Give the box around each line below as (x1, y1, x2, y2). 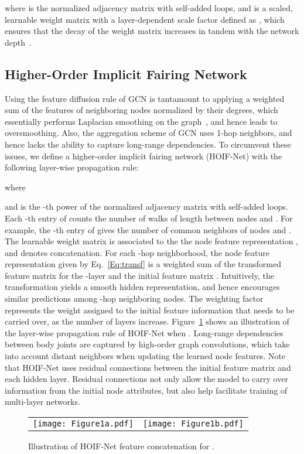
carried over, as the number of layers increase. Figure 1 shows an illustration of (5, 315, 289, 327)
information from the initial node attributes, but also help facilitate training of (5, 384, 288, 396)
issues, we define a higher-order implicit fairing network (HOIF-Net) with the (5, 149, 282, 162)
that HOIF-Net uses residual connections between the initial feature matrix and (5, 361, 291, 373)
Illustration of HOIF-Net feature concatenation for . (28, 440, 214, 452)
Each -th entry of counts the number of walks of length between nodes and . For (5, 211, 293, 224)
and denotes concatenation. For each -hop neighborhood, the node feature (5, 246, 269, 258)
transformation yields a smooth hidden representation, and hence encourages (5, 281, 280, 293)
